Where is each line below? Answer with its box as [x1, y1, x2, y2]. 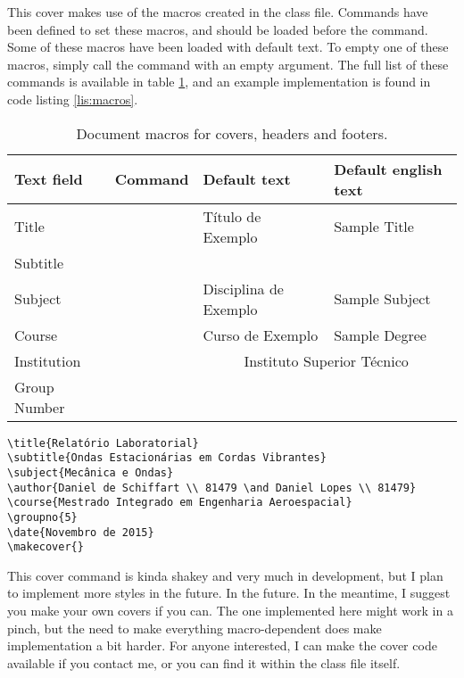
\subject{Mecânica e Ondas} [7, 466, 174, 479]
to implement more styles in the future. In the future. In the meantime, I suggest [7, 583, 451, 602]
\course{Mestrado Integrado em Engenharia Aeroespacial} [7, 496, 352, 509]
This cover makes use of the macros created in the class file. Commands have [7, 3, 428, 21]
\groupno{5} [7, 510, 78, 524]
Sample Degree [334, 324, 427, 345]
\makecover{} [7, 541, 84, 554]
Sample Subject [334, 288, 431, 310]
